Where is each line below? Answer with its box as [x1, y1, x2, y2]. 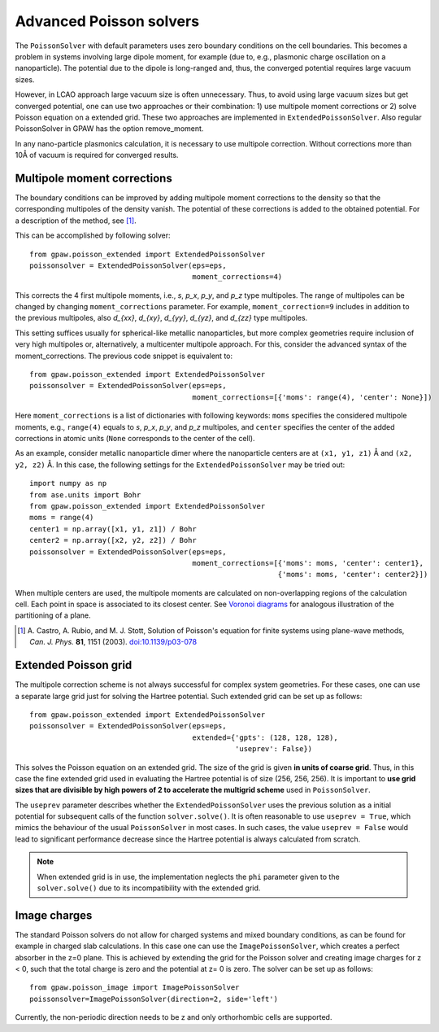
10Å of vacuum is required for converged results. [15, 151, 179, 160]
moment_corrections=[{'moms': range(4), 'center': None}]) [192, 392, 432, 402]
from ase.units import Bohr [29, 490, 141, 500]
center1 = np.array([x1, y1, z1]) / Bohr [29, 524, 197, 533]
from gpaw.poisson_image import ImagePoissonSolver [29, 983, 240, 992]
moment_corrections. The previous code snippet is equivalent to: [15, 351, 233, 361]
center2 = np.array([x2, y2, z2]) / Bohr [29, 536, 197, 545]
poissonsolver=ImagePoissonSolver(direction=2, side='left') [29, 994, 278, 1004]
